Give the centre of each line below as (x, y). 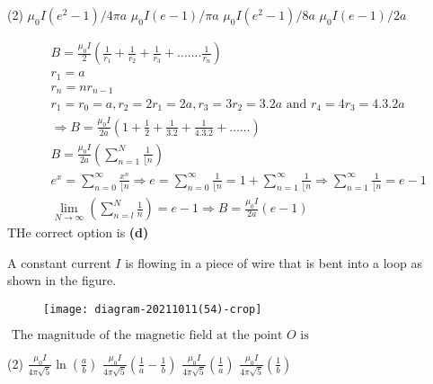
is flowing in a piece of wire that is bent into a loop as (274, 262)
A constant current (59, 262)
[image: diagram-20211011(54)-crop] (153, 310)
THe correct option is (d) (78, 232)
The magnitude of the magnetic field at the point (147, 335)
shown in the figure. (62, 280)
